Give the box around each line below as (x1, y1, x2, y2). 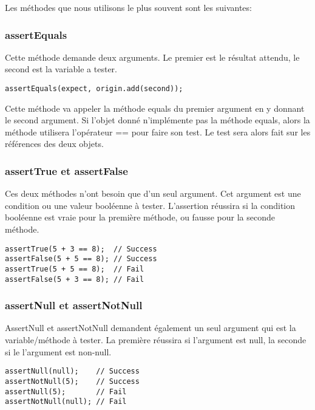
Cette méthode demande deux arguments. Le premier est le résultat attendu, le (5, 50, 300, 63)
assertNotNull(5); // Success (5, 377, 140, 386)
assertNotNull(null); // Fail (5, 397, 127, 406)
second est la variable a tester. (5, 63, 117, 75)
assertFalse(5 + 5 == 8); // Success (5, 255, 157, 264)
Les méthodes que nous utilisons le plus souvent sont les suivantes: (5, 1, 252, 13)
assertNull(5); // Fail (5, 387, 127, 396)
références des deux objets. (5, 137, 104, 150)
